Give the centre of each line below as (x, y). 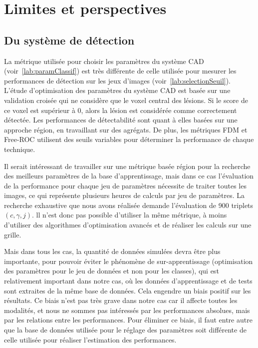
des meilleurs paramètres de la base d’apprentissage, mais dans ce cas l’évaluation (129, 176)
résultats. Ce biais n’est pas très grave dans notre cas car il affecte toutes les (121, 300)
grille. (13, 234)
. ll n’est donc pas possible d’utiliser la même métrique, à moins (129, 215)
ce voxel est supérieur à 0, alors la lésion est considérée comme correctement (121, 110)
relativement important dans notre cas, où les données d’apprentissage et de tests (128, 281)
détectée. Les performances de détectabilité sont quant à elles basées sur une (121, 120)
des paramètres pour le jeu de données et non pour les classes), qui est (112, 271)
